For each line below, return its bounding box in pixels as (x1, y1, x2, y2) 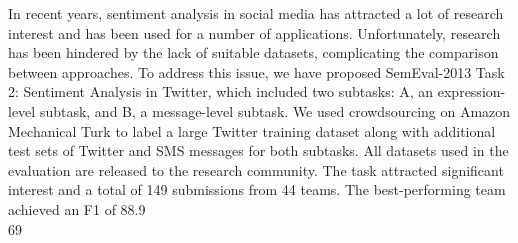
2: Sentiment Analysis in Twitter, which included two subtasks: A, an (8, 81, 434, 102)
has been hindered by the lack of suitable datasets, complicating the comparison (8, 42, 499, 63)
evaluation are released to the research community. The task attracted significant (8, 159, 504, 180)
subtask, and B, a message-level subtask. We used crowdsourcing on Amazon (39, 100, 511, 121)
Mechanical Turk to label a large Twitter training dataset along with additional (8, 120, 496, 141)
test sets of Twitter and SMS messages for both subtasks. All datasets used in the (8, 140, 509, 161)
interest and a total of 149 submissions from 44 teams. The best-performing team (8, 179, 506, 200)
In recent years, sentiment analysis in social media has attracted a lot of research (8, 3, 504, 23)
